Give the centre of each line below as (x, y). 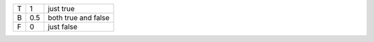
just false (62, 27)
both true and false (79, 18)
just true (61, 9)
